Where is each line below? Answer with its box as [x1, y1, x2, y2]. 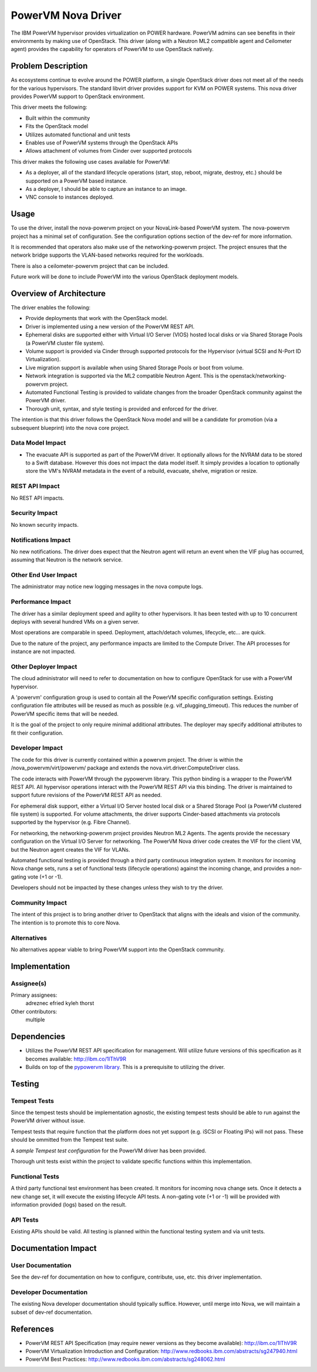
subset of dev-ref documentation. [11, 1309, 93, 1316]
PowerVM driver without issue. [11, 1117, 85, 1124]
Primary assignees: [11, 991, 58, 998]
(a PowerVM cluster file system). [25, 339, 105, 347]
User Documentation [11, 1261, 72, 1269]
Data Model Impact [11, 439, 66, 447]
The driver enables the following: [11, 304, 91, 311]
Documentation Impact [11, 1243, 97, 1253]
